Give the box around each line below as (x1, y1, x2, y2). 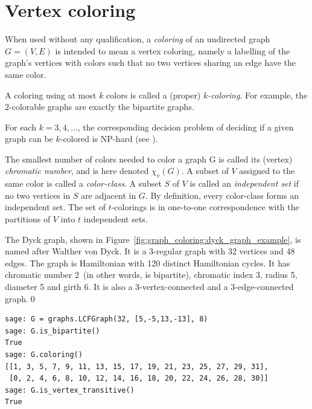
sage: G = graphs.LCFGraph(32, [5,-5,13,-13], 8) (5, 315, 208, 324)
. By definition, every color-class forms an (145, 188, 299, 201)
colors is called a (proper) (106, 88, 201, 101)
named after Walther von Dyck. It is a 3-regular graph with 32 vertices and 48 (5, 245, 295, 257)
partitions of (5, 213, 51, 225)
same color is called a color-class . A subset (5, 177, 162, 190)
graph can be (5, 132, 53, 145)
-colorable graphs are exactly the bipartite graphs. (9, 100, 194, 113)
